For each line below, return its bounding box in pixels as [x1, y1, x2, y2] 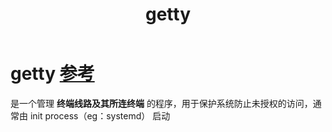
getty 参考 [10, 63, 95, 85]
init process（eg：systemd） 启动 [29, 109, 171, 122]
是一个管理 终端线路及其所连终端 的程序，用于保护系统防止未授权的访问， [10, 97, 313, 109]
